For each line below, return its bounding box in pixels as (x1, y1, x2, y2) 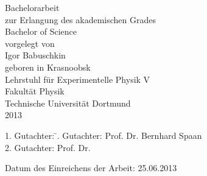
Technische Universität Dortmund (5, 96, 131, 109)
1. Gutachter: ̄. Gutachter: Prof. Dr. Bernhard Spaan (5, 128, 202, 141)
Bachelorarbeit (5, 1, 60, 13)
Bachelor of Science (5, 25, 77, 38)
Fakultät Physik (5, 85, 65, 97)
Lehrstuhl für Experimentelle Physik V (5, 72, 150, 85)
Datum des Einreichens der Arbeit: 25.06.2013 (5, 161, 177, 174)
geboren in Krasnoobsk (5, 60, 91, 73)
